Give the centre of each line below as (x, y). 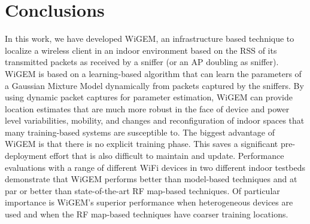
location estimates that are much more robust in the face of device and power (147, 108)
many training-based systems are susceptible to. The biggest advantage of (140, 132)
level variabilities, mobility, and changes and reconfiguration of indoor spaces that (155, 120)
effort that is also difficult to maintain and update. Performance (167, 156)
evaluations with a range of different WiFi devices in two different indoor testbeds (155, 167)
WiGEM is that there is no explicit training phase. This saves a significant (142, 144)
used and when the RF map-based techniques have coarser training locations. (147, 214)
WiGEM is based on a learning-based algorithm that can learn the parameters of (153, 73)
